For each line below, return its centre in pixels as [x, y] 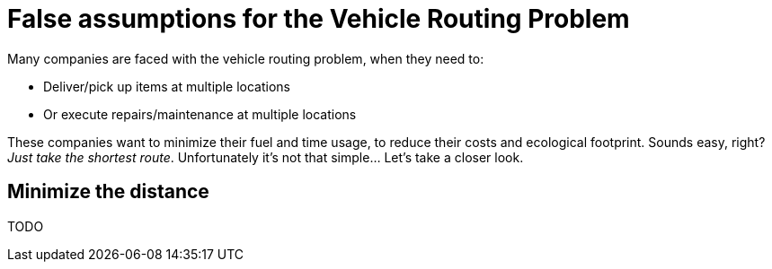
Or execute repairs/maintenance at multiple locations [200, 114]
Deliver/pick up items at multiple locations [167, 86]
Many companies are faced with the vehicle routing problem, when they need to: [246, 58]
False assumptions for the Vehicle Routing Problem [319, 19]
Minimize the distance [108, 192]
